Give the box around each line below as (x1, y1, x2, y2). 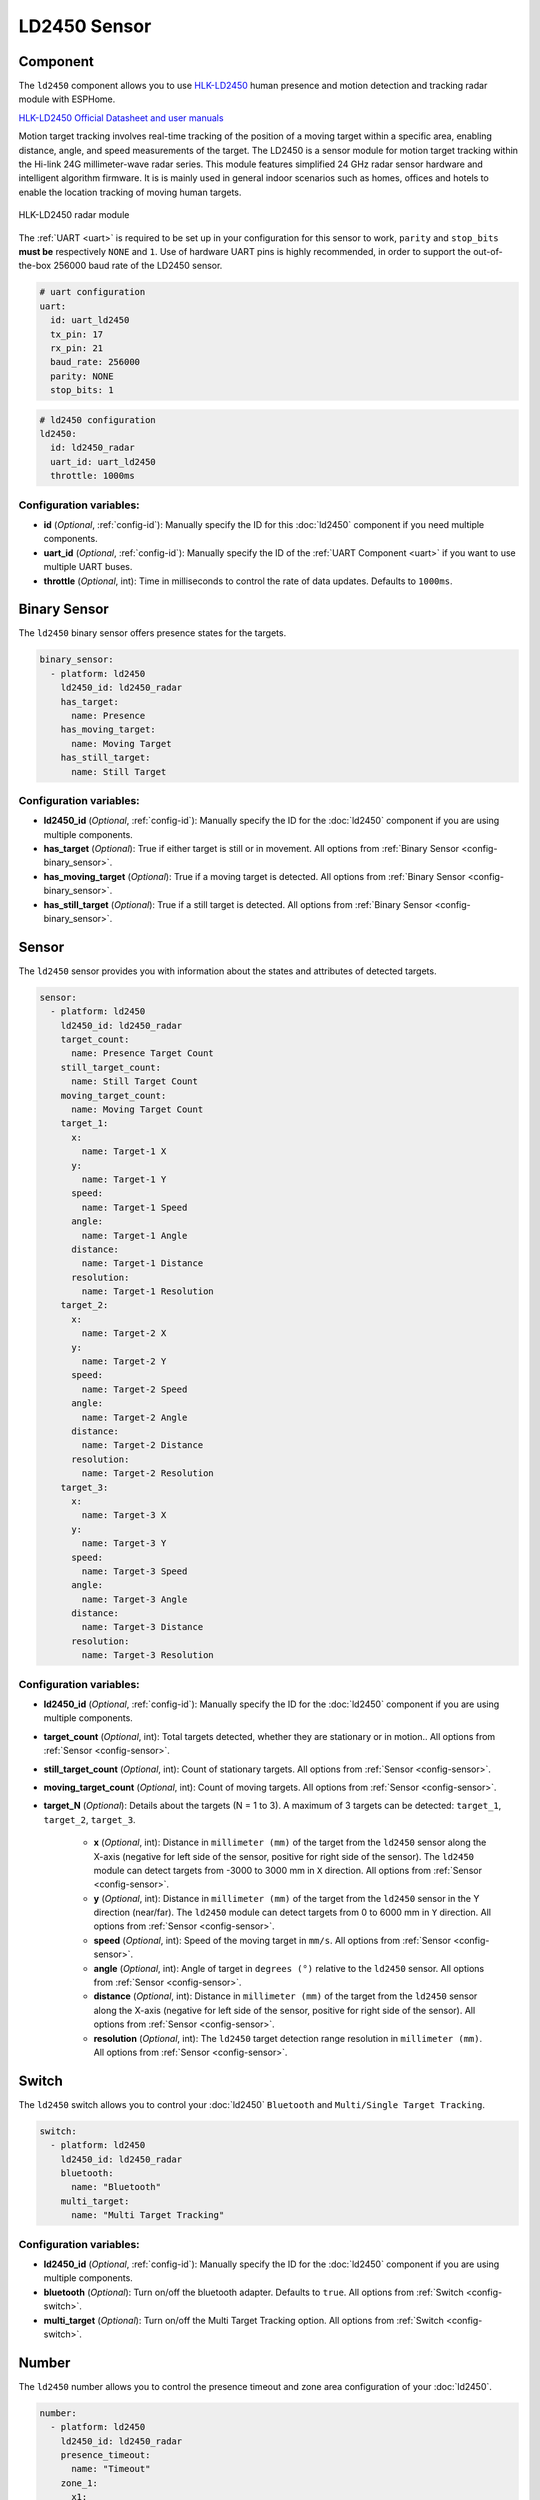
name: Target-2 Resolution (81, 1468, 214, 1479)
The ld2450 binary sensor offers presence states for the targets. (18, 627, 287, 639)
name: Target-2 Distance (81, 1440, 204, 1451)
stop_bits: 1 (50, 385, 114, 396)
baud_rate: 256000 (50, 356, 140, 368)
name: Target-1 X (81, 1146, 167, 1157)
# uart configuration (39, 286, 146, 298)
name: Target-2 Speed (81, 1383, 188, 1395)
